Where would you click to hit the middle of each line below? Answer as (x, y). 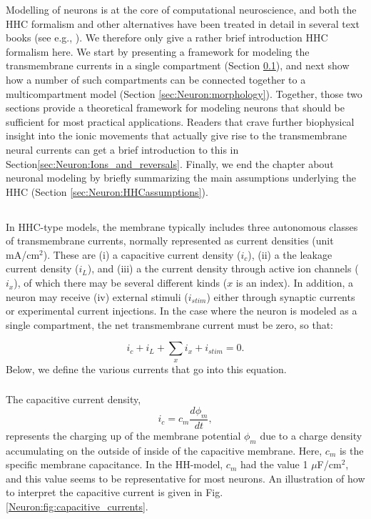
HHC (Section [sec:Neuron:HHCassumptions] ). (107, 191)
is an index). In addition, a (295, 283)
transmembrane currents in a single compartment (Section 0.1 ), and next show (178, 65)
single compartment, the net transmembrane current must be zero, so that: (170, 324)
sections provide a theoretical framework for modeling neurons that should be (176, 108)
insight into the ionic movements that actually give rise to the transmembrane (176, 135)
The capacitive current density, (73, 399)
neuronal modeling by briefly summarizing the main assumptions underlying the (181, 178)
